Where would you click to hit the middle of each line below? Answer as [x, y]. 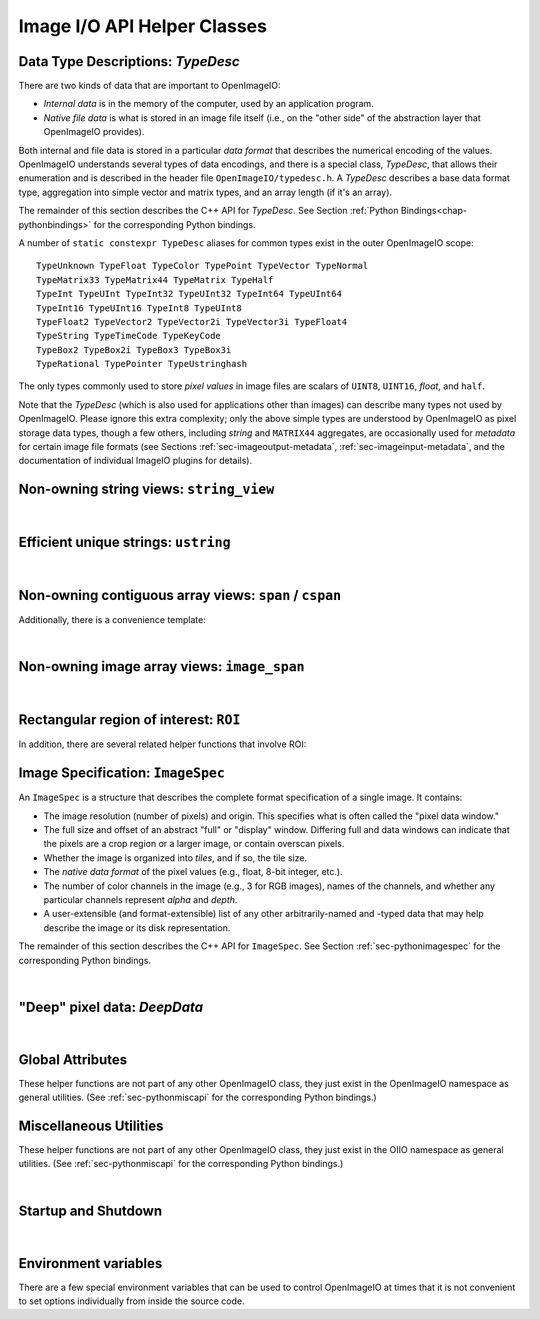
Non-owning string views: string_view [146, 489]
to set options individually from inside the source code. [131, 1301]
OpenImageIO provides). [94, 132]
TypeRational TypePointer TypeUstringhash [142, 364]
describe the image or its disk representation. [137, 927]
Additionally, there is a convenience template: [112, 620]
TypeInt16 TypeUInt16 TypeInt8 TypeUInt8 [139, 308]
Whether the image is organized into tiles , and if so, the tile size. [175, 857]
